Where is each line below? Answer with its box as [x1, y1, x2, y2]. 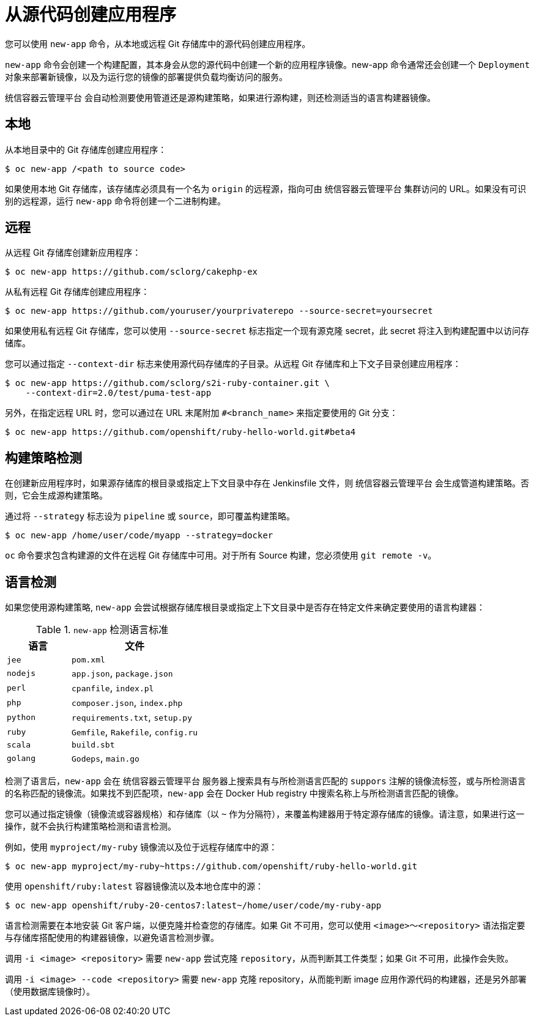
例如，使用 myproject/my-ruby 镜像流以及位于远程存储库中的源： [5, 842, 278, 853]
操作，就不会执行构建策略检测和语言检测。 [5, 821, 176, 832]
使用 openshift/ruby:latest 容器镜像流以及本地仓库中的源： [5, 881, 264, 892]
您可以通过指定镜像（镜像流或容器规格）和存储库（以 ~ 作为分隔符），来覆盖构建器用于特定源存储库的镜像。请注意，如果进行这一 [5, 809, 525, 820]
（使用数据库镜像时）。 [5, 986, 95, 997]
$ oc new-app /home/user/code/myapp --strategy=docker [5, 530, 273, 541]
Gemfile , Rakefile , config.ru [72, 726, 198, 738]
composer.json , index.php [72, 696, 183, 709]
